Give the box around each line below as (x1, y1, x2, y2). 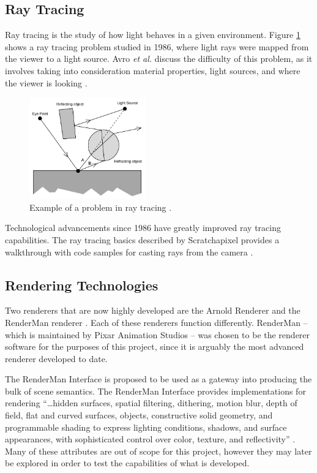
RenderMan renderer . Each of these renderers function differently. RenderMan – (5, 316, 308, 328)
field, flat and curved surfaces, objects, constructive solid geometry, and (5, 409, 273, 422)
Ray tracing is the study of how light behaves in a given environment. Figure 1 (5, 28, 300, 41)
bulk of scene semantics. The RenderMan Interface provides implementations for (5, 384, 306, 397)
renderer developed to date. (5, 352, 108, 365)
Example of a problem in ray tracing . (29, 200, 172, 213)
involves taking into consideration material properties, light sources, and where (5, 64, 300, 77)
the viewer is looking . (5, 76, 88, 89)
